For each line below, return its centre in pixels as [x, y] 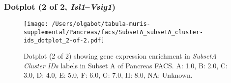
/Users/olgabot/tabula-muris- [101, 24]
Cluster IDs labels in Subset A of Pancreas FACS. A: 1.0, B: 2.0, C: [126, 65]
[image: [36, 24]
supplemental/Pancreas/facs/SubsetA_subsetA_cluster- [114, 32]
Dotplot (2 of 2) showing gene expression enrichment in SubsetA [120, 56]
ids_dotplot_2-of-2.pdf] [64, 40]
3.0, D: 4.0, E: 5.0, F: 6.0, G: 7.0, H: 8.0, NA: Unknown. [108, 75]
